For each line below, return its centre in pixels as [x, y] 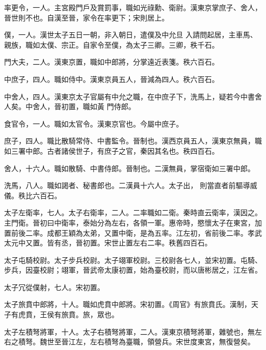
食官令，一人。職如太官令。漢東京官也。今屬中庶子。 [94, 123]
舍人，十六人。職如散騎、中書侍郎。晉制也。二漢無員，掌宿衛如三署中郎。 [129, 168]
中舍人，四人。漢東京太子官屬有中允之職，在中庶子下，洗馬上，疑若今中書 [129, 96]
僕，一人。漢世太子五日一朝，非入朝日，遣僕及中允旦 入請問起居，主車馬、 [131, 35]
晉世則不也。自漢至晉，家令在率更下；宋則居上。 [86, 17]
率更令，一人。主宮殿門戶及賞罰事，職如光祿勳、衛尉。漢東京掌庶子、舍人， [133, 7]
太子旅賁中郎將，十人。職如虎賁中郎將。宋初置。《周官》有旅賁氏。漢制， [128, 304]
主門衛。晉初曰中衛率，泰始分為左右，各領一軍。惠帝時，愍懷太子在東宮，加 [133, 222]
